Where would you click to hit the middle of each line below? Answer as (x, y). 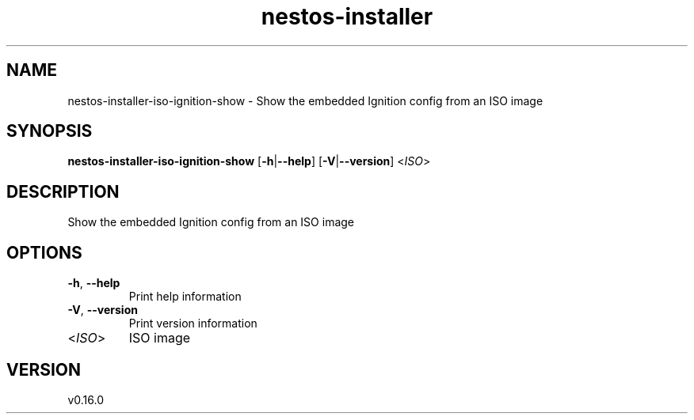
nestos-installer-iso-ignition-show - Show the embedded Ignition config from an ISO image (305, 100)
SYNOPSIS (50, 131)
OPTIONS (44, 252)
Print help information (185, 297)
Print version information (193, 324)
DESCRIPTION (63, 191)
